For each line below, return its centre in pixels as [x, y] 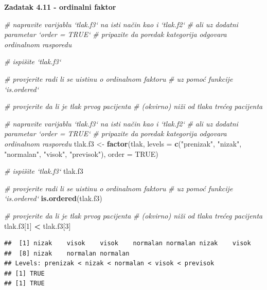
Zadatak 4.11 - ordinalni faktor [60, 7]
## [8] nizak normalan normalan [67, 253]
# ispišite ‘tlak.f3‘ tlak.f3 [44, 171]
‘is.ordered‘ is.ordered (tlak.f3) [53, 198]
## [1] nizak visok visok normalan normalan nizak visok [128, 243]
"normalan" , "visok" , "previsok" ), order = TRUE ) [81, 153]
